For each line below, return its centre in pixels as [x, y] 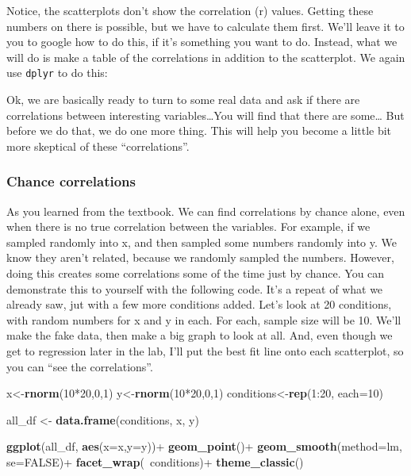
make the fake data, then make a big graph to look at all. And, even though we [200, 335]
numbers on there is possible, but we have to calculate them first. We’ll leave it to [205, 26]
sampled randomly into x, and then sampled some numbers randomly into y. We [202, 242]
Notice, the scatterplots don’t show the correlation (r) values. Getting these [190, 10]
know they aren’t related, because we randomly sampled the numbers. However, [200, 257]
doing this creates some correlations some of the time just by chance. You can [196, 273]
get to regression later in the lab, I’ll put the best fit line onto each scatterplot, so [205, 350]
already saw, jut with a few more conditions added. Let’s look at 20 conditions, [199, 304]
